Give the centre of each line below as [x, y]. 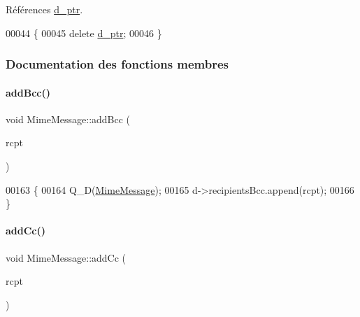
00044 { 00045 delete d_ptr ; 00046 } [84, 33]
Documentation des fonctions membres [117, 64]
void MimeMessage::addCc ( [66, 257]
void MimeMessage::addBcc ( [68, 119]
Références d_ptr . [44, 9]
